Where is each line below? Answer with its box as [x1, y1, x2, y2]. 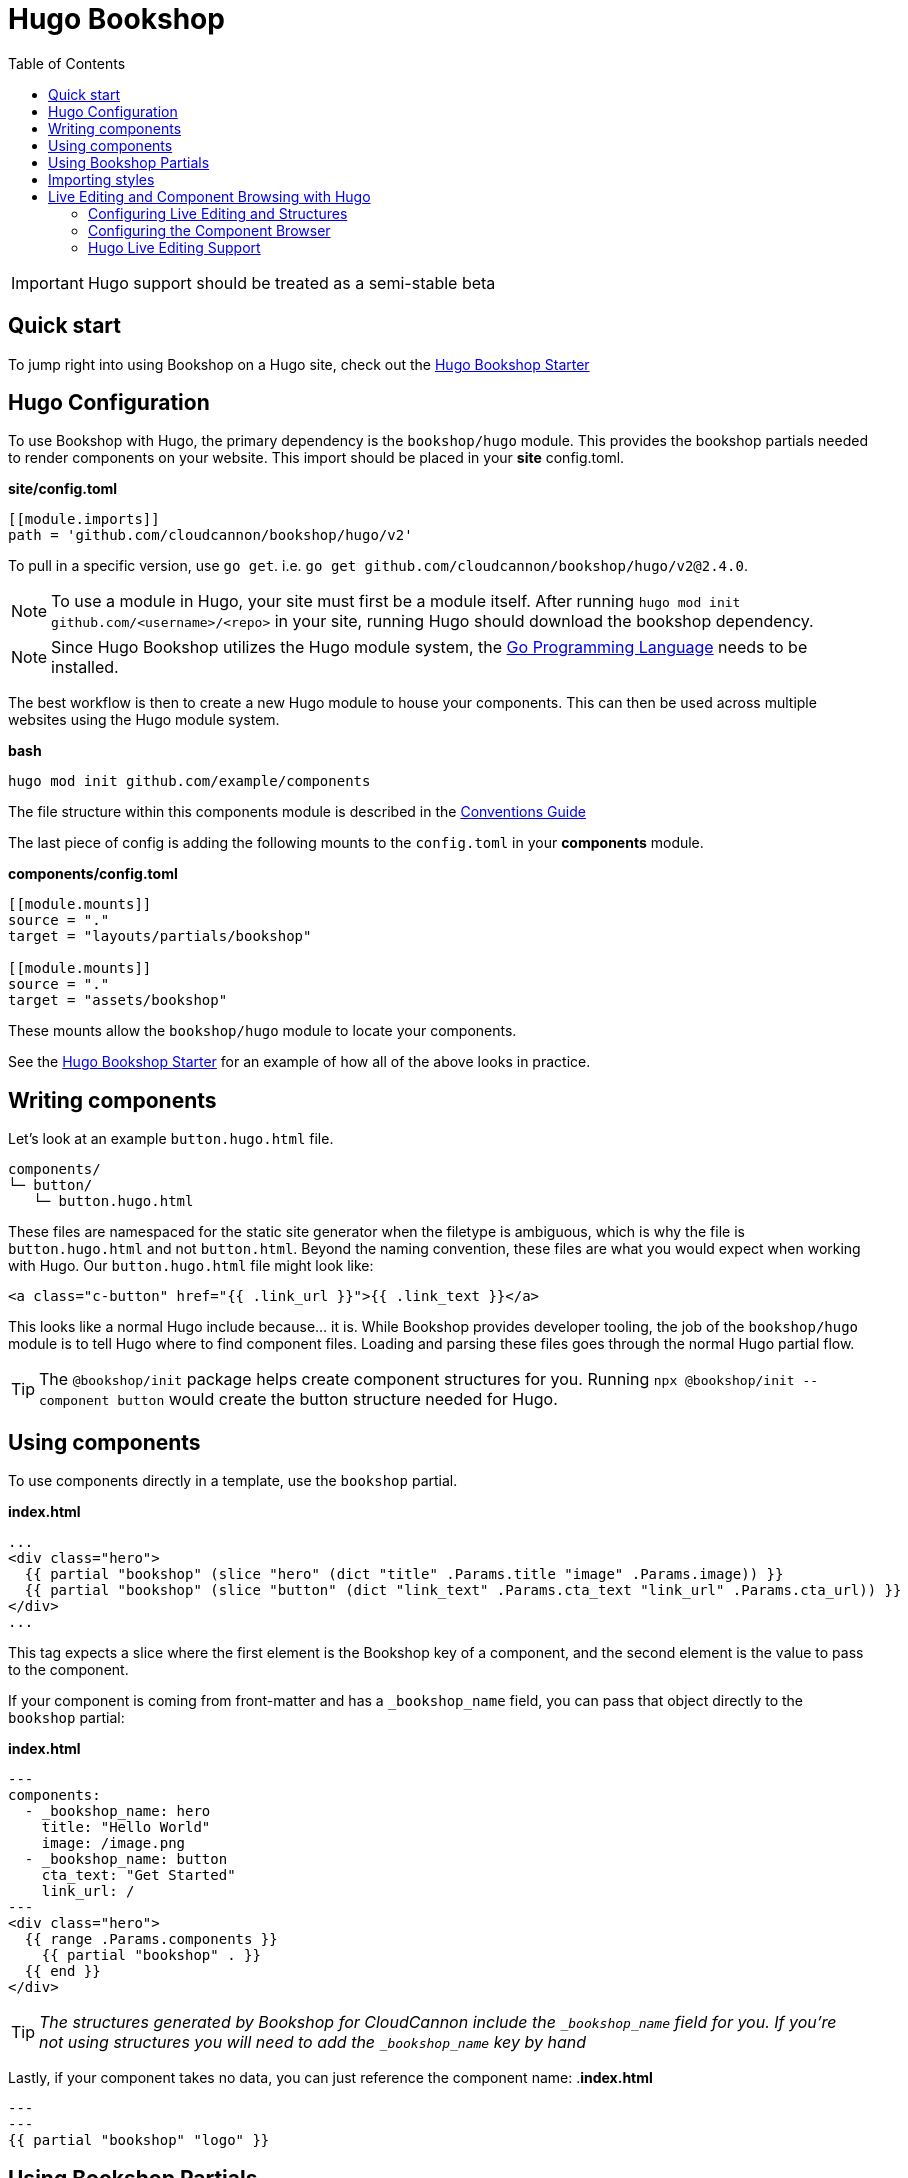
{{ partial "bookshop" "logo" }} [8, 2132, 270, 2149]
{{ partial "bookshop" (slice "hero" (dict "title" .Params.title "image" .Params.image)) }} [24, 1566, 784, 1583]
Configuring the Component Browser [88, 221, 331, 239]
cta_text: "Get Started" [41, 1867, 236, 1884]
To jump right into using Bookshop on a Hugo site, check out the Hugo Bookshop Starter [8, 355, 590, 373]
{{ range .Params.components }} [24, 1931, 278, 1948]
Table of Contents [8, 54, 126, 72]
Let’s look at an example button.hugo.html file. [8, 1130, 334, 1148]
